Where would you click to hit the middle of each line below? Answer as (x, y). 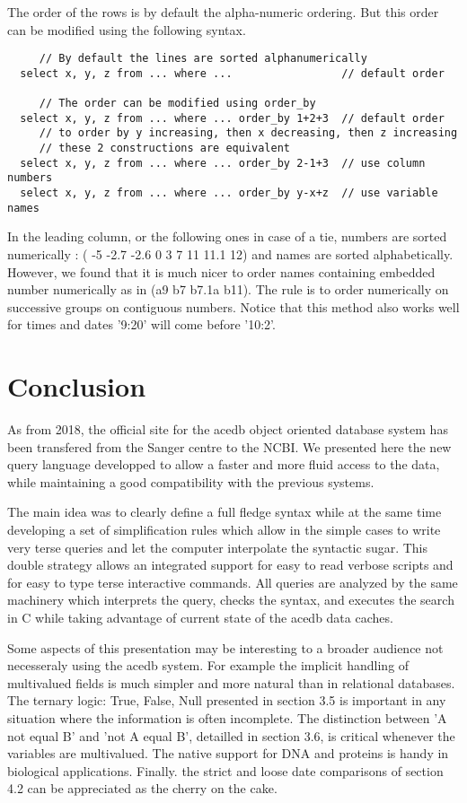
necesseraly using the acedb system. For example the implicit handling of (208, 665)
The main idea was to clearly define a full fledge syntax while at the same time (225, 512)
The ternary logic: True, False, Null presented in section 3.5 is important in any (227, 700)
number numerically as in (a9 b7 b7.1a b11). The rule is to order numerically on (228, 289)
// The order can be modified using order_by (177, 104)
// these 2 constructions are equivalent (164, 148)
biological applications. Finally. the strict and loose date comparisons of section (225, 770)
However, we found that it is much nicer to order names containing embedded (221, 271)
